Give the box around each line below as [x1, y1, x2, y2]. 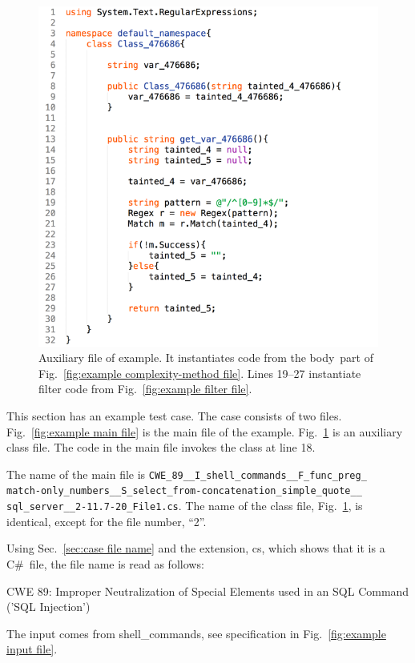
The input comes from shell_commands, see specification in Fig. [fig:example [6, 625, 386, 641]
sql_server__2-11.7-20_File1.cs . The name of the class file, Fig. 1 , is [6, 497, 363, 514]
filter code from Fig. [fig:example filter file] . [38, 380, 252, 397]
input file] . [6, 641, 58, 657]
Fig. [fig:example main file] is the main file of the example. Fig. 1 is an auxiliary [6, 423, 403, 440]
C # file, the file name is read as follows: [6, 555, 204, 572]
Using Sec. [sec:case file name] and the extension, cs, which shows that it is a [6, 540, 385, 557]
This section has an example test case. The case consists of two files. [6, 408, 342, 424]
